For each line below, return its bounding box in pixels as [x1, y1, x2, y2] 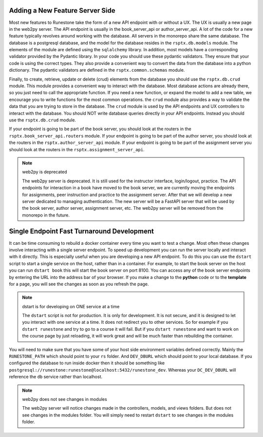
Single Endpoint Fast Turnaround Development [9, 227, 154, 236]
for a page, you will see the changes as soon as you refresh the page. [9, 281, 149, 287]
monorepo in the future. [22, 212, 70, 218]
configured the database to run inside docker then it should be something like [9, 360, 165, 366]
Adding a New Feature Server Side [9, 6, 115, 15]
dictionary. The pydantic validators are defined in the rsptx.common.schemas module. [9, 67, 185, 73]
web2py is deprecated [22, 169, 67, 175]
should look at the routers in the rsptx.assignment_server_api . [9, 146, 145, 152]
